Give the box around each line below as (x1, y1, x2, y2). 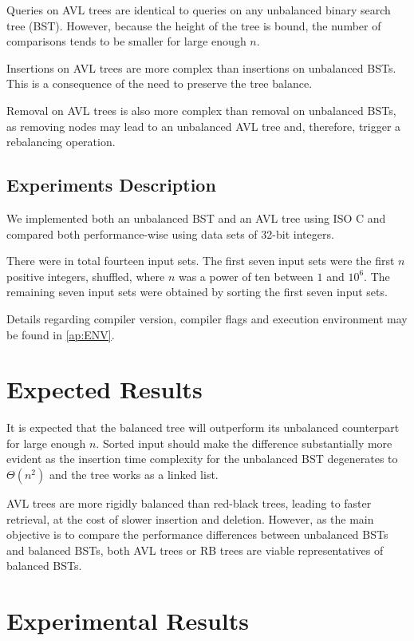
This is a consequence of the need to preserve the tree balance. (6, 75, 313, 92)
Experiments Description (6, 172, 216, 197)
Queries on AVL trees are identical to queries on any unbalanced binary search (6, 2, 391, 18)
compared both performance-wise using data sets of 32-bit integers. (6, 225, 334, 242)
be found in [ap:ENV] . (6, 326, 115, 342)
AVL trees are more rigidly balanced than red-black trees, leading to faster (6, 495, 372, 512)
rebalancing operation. (6, 133, 116, 150)
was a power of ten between (178, 267, 313, 284)
